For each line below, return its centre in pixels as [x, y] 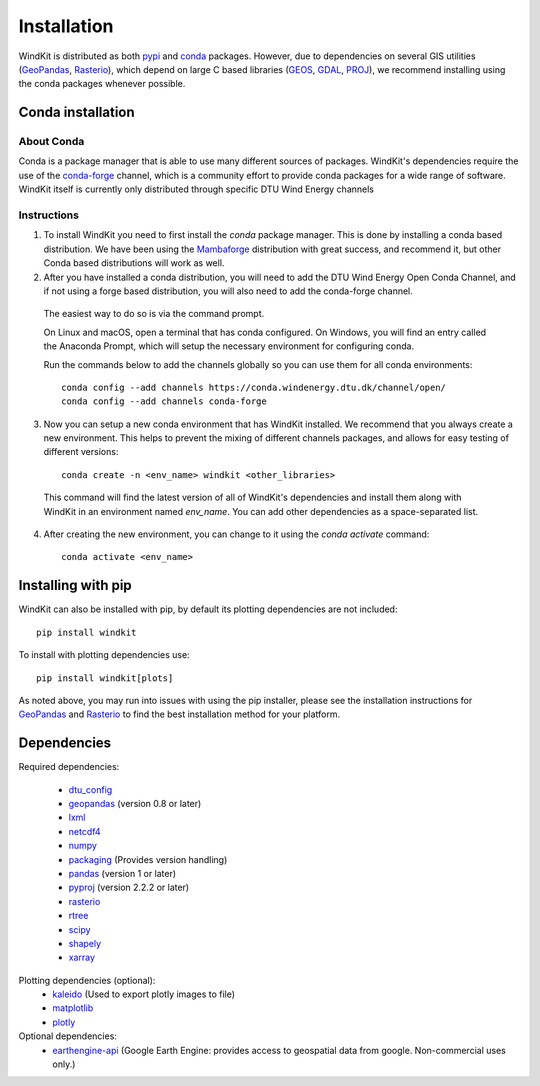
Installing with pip [75, 585]
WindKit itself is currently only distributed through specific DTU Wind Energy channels [196, 189]
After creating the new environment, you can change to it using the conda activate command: [236, 534]
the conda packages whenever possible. [102, 84]
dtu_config [90, 789]
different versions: [81, 452]
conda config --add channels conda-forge [164, 401]
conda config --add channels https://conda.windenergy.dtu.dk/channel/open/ [254, 387]
